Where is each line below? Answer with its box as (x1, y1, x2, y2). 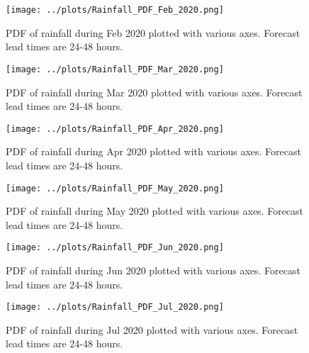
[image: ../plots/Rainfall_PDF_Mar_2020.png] (6, 64, 224, 74)
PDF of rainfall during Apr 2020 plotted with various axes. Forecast (6, 144, 301, 159)
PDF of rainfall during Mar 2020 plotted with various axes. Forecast (6, 84, 303, 99)
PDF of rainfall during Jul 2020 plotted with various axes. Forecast (6, 322, 298, 337)
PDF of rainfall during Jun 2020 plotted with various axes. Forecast (6, 263, 300, 278)
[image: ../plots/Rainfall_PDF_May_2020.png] (6, 183, 224, 194)
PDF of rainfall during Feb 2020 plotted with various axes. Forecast (6, 25, 300, 40)
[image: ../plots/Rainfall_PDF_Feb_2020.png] (6, 5, 224, 15)
